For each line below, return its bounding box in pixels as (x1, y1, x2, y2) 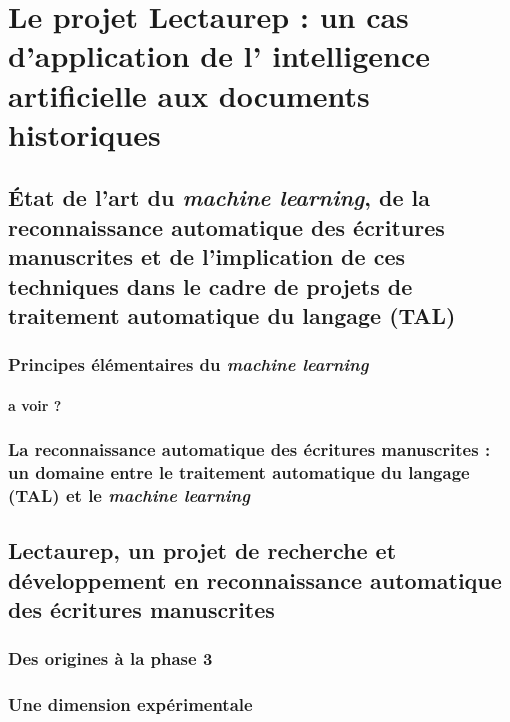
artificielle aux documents (8, 74, 370, 115)
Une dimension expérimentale (8, 692, 253, 717)
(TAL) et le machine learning (8, 483, 250, 508)
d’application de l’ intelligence (8, 35, 431, 76)
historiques (8, 113, 161, 154)
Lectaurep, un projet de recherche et (8, 535, 397, 566)
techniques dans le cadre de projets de (8, 270, 413, 301)
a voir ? (8, 394, 62, 415)
